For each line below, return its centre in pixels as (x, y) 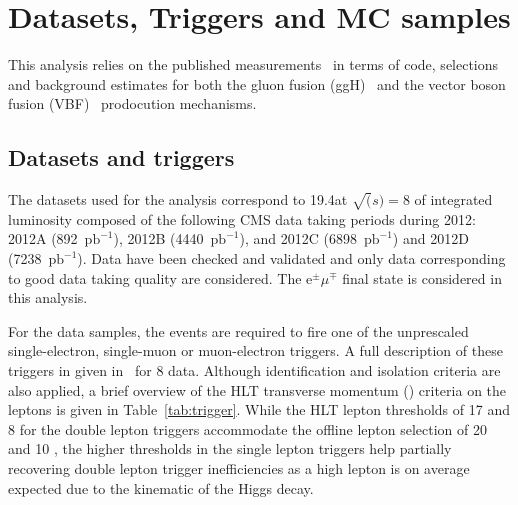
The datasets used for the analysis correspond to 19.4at (178, 199)
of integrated (453, 199)
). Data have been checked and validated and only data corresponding (291, 258)
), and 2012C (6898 (298, 238)
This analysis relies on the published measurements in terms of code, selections (253, 64)
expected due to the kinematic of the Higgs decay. (161, 487)
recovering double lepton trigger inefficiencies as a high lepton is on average (239, 468)
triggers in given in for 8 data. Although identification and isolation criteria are (254, 370)
